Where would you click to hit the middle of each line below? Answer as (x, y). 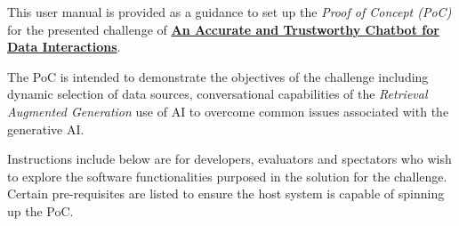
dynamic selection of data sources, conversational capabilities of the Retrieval (217, 94)
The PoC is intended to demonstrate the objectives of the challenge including (218, 76)
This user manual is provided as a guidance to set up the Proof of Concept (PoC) (229, 12)
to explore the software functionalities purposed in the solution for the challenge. (227, 176)
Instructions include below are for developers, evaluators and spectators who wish (229, 159)
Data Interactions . (64, 47)
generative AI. (46, 129)
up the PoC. (40, 210)
